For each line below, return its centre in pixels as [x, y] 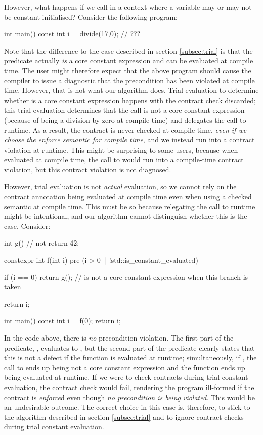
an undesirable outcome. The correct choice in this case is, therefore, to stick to [127, 407]
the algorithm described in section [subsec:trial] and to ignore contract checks [124, 417]
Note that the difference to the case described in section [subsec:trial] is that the [128, 50]
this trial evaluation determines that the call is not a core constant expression [124, 110]
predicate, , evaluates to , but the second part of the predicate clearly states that [129, 347]
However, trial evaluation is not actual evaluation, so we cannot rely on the [120, 186]
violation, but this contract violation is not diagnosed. [88, 169]
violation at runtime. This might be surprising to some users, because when [121, 149]
